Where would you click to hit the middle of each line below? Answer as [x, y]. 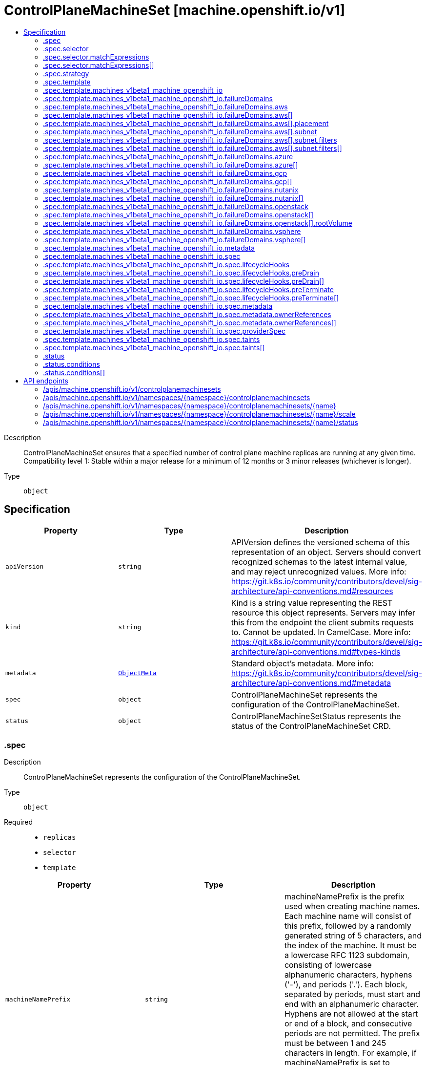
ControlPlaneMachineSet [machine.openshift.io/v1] [175, 10]
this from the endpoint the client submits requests [322, 622]
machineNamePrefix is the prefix [344, 897]
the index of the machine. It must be [350, 946]
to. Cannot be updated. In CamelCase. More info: [321, 632]
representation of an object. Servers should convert [326, 552]
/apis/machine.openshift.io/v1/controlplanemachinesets [132, 389]
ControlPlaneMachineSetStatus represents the [316, 716]
